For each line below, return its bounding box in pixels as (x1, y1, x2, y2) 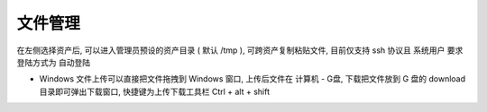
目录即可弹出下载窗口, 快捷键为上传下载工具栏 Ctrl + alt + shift (39, 86, 271, 97)
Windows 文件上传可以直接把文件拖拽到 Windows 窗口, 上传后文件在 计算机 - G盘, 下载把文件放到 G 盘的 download (39, 73, 466, 84)
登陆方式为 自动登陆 (16, 56, 90, 67)
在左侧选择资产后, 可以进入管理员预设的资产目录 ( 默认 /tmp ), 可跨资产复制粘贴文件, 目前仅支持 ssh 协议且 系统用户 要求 (16, 45, 464, 56)
